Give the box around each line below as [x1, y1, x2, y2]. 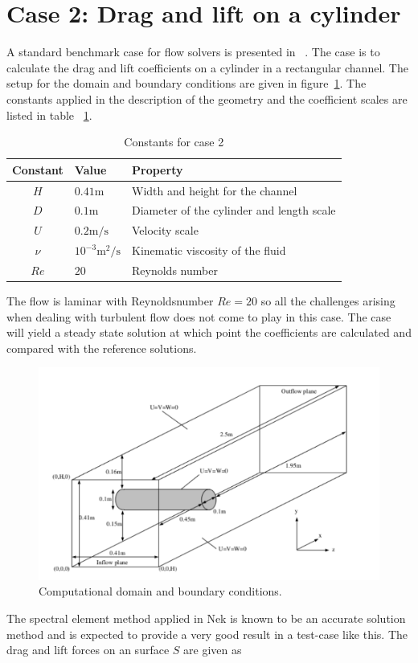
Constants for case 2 [124, 133, 224, 150]
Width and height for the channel [132, 182, 297, 198]
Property [132, 161, 183, 178]
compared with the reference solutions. [6, 339, 197, 356]
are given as [183, 641, 242, 658]
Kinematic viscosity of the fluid [132, 242, 286, 259]
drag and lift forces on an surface [6, 641, 170, 658]
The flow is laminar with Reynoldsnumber [6, 293, 214, 309]
